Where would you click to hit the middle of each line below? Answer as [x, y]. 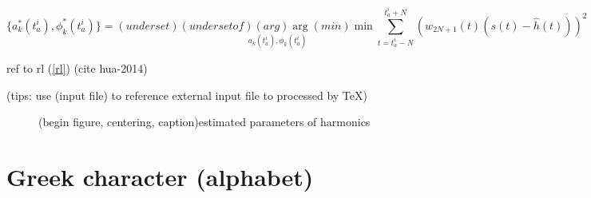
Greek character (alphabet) [160, 176]
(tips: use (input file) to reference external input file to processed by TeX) [187, 95]
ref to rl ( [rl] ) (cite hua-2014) [77, 67]
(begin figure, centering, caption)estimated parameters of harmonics [204, 122]
